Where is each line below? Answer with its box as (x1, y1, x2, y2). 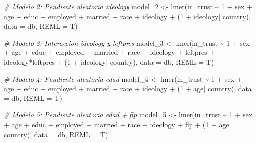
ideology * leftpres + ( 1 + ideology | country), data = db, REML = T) (4, 56, 214, 67)
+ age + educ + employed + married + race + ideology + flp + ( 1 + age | (4, 119, 231, 129)
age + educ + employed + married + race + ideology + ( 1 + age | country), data (4, 83, 252, 94)
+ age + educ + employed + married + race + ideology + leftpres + (4, 47, 215, 57)
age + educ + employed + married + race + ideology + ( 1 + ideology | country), (4, 11, 251, 21)
